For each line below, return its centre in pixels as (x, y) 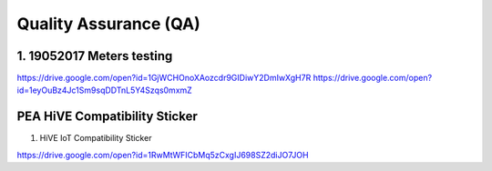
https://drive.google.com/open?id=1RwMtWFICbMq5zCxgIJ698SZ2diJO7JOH (163, 155)
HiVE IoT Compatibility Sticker (96, 138)
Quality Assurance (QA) (108, 24)
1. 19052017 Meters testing (95, 56)
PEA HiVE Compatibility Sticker (107, 117)
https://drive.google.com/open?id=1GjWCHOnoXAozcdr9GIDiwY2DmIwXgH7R (164, 78)
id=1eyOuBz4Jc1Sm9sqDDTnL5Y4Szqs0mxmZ (105, 90)
